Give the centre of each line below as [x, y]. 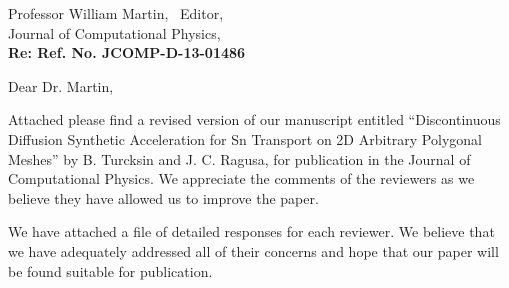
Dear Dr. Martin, [61, 85]
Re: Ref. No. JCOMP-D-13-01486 [127, 52]
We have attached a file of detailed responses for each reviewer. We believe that [251, 231]
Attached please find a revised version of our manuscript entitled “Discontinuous [254, 119]
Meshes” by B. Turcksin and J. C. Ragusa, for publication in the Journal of [239, 158]
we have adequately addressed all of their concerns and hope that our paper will [253, 250]
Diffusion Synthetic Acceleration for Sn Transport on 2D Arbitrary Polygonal [245, 138]
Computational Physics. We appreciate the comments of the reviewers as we [241, 178]
